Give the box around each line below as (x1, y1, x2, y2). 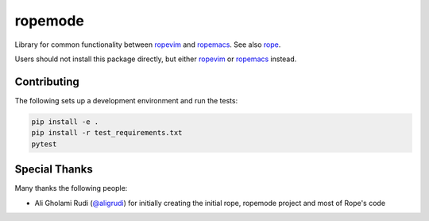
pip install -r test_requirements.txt (31, 128, 183, 138)
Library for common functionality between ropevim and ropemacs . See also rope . (14, 40, 281, 49)
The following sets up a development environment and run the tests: (14, 95, 238, 105)
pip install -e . (31, 117, 99, 126)
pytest (31, 139, 57, 149)
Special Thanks (14, 163, 93, 176)
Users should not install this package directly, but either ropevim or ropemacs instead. (14, 54, 297, 64)
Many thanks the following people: (14, 184, 128, 193)
